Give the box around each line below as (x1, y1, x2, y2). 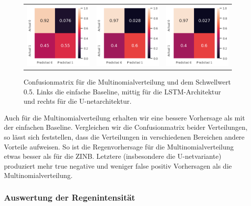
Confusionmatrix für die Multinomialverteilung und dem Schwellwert (24, 76, 231, 87)
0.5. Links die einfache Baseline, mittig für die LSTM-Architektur (24, 86, 221, 96)
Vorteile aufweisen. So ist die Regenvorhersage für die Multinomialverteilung (4, 141, 234, 151)
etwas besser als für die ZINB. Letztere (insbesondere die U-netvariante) (4, 151, 222, 161)
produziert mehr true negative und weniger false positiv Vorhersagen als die (4, 160, 232, 171)
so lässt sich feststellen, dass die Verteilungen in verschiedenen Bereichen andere (4, 131, 245, 142)
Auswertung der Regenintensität (4, 191, 136, 203)
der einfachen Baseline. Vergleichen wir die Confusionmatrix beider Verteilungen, (4, 122, 248, 132)
